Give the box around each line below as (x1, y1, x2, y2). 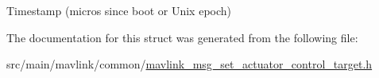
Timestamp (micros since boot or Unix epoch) (6, 2, 232, 18)
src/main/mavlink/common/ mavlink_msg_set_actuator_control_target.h (6, 56, 373, 72)
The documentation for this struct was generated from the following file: (6, 29, 358, 45)
